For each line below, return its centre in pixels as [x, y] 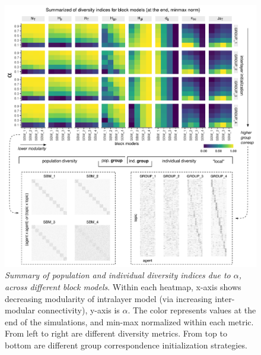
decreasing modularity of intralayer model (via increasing [109, 298]
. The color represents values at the [192, 310]
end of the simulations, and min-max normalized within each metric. [129, 321]
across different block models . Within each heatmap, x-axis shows [123, 286]
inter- [225, 298]
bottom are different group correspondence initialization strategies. [126, 345]
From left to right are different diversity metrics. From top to [116, 333]
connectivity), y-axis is [79, 310]
